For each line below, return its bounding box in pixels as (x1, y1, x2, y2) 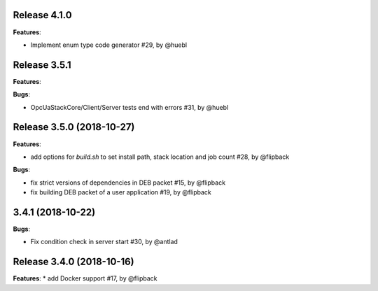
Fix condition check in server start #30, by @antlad (30, 238, 178, 246)
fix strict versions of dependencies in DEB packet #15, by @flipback (30, 178, 226, 187)
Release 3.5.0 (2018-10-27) (13, 121, 135, 133)
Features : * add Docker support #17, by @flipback (13, 274, 157, 283)
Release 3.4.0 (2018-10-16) (13, 256, 134, 268)
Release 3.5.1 (13, 59, 71, 71)
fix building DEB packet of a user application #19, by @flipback (30, 188, 211, 197)
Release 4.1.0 (13, 9, 73, 21)
